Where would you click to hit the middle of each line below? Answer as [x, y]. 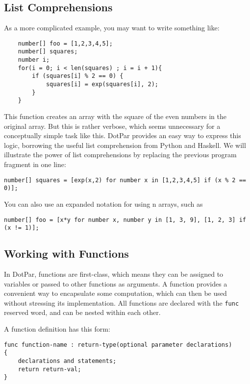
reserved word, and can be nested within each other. [82, 312]
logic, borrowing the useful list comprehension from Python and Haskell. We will [125, 145]
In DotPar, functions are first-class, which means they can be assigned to [114, 274]
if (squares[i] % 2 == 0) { [78, 76]
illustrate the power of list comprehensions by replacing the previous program [120, 155]
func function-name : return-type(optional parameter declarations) [118, 345]
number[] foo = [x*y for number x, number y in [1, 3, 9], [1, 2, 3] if [125, 220]
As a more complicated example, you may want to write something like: [112, 28]
